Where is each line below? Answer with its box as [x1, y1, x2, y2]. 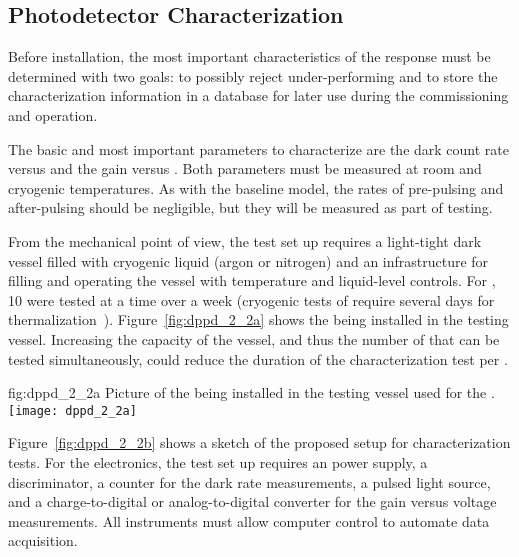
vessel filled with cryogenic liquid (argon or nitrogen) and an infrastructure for [8, 250, 489, 271]
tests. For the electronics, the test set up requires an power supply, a [8, 451, 428, 472]
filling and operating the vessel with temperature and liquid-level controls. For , [8, 270, 496, 291]
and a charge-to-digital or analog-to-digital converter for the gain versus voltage [8, 491, 497, 512]
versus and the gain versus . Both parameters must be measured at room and [8, 158, 482, 179]
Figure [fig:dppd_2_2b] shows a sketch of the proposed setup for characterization [8, 432, 511, 453]
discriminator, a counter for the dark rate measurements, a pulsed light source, [8, 471, 491, 492]
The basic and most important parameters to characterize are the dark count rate [8, 138, 510, 159]
